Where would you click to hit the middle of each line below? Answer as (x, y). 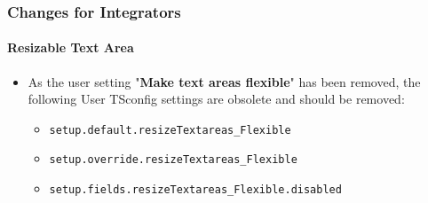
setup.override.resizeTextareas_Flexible (173, 160)
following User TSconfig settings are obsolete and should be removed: (216, 99)
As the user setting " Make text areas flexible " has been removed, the (224, 81)
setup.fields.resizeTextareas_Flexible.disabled (195, 190)
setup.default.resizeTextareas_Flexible (170, 130)
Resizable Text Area (71, 47)
